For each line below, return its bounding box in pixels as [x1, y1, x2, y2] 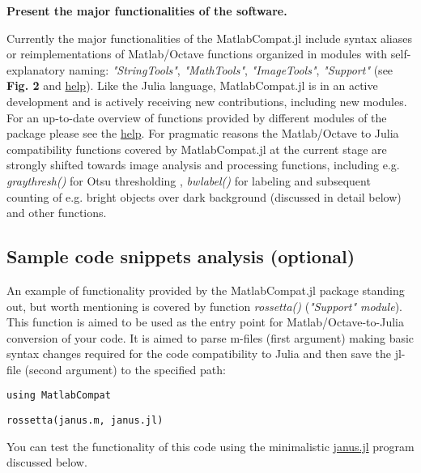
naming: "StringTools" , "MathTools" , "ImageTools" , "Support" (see [69, 61, 393, 78]
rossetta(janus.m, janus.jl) [6, 415, 164, 427]
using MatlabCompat [6, 390, 111, 402]
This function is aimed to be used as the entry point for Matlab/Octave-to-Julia [6, 313, 404, 330]
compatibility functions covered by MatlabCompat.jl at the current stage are [6, 140, 387, 157]
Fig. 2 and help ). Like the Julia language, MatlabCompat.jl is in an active [6, 77, 378, 94]
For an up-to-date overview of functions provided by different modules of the [6, 109, 387, 126]
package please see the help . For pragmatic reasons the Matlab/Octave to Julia [6, 125, 399, 142]
